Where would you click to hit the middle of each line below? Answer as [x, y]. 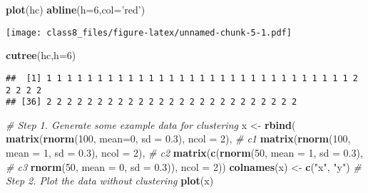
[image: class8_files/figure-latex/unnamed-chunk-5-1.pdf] [149, 32]
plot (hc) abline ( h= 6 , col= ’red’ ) [76, 9]
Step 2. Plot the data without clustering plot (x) [110, 181]
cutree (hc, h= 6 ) [41, 55]
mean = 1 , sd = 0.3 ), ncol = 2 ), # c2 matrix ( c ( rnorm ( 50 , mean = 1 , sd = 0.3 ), [184, 152]
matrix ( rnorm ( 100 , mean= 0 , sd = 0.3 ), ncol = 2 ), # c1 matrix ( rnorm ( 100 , [178, 139]
